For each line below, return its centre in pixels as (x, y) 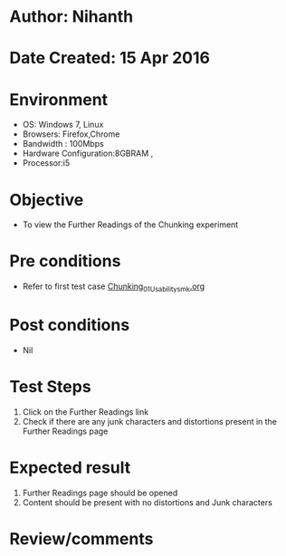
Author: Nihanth (71, 17)
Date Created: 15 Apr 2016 (110, 58)
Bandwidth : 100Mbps (63, 144)
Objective (47, 200)
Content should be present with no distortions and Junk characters (148, 502)
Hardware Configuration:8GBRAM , (88, 153)
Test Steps (51, 387)
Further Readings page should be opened (100, 493)
